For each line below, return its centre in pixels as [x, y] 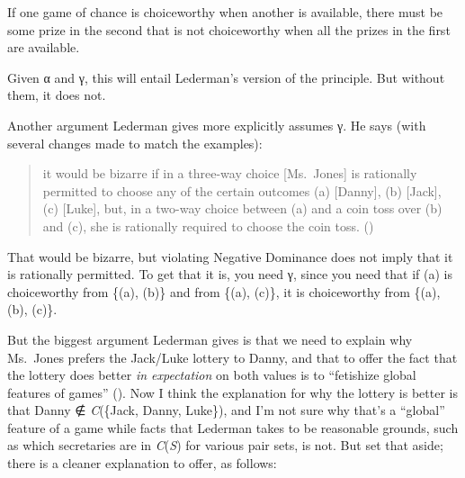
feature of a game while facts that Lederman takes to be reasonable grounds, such [233, 427]
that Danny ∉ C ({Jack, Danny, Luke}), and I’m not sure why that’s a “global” [226, 410]
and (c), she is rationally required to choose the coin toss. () [208, 225]
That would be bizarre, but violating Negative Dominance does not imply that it [230, 256]
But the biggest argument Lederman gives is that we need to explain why [210, 339]
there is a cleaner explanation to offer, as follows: [142, 463]
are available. [44, 47]
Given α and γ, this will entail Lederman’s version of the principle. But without [226, 77]
